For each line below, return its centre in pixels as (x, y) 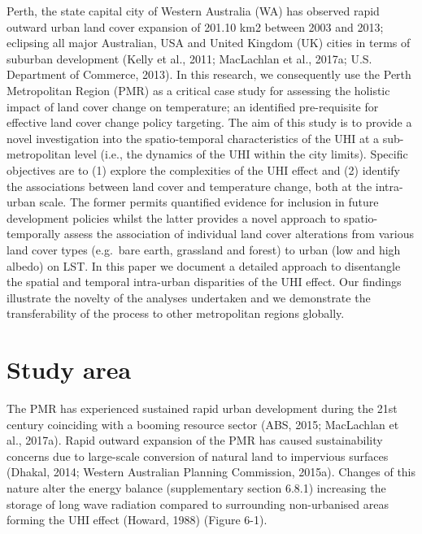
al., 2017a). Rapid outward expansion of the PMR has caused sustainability (195, 440)
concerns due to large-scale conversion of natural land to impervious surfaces (198, 456)
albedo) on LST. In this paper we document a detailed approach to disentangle (204, 265)
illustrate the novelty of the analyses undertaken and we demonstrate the (189, 297)
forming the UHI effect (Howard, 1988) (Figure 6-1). (137, 520)
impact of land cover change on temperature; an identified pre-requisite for (193, 106)
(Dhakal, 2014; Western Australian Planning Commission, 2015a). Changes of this (211, 472)
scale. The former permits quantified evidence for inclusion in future (209, 202)
